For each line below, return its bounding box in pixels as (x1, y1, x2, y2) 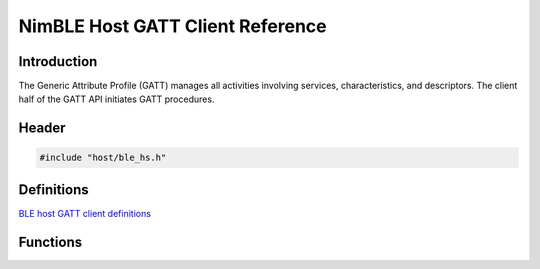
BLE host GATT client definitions (18, 207, 152, 219)
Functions (18, 233, 83, 250)
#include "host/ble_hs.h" (39, 152, 167, 164)
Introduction (18, 53, 98, 70)
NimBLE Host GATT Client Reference (18, 15, 327, 37)
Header (18, 120, 66, 137)
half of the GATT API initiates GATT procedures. (18, 93, 215, 105)
